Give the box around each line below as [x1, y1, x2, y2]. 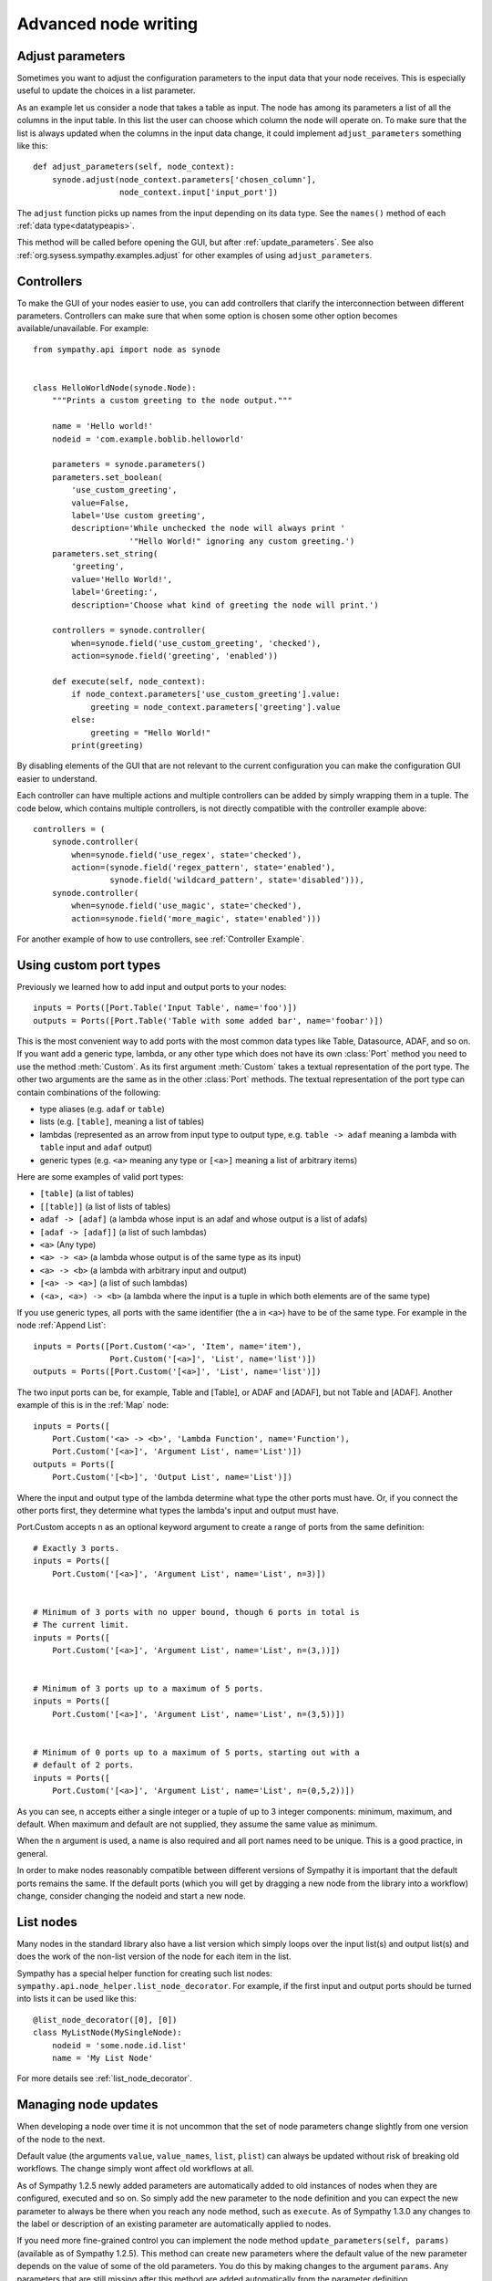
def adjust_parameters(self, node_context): [33, 161, 236, 172]
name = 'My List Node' [51, 2053, 154, 2063]
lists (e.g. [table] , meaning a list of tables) [39, 1116, 205, 1127]
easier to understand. [16, 773, 97, 784]
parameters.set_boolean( [51, 472, 163, 483]
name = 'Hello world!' [51, 421, 154, 432]
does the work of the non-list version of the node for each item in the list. [16, 1951, 292, 1962]
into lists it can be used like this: [16, 1994, 137, 2005]
